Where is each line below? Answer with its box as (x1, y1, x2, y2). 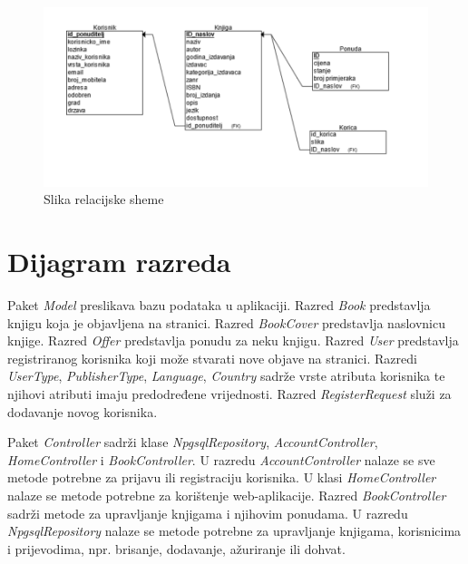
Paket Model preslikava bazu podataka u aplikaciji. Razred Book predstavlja (7, 296, 431, 314)
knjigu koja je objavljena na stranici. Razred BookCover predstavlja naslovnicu (7, 313, 445, 332)
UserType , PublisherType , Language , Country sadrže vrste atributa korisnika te (7, 366, 445, 385)
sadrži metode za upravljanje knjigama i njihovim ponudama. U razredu (7, 503, 408, 522)
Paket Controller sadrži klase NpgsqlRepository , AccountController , (7, 433, 378, 452)
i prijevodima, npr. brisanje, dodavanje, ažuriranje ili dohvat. (7, 539, 346, 558)
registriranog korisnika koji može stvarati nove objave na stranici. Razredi (7, 348, 417, 367)
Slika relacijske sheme (44, 190, 164, 209)
